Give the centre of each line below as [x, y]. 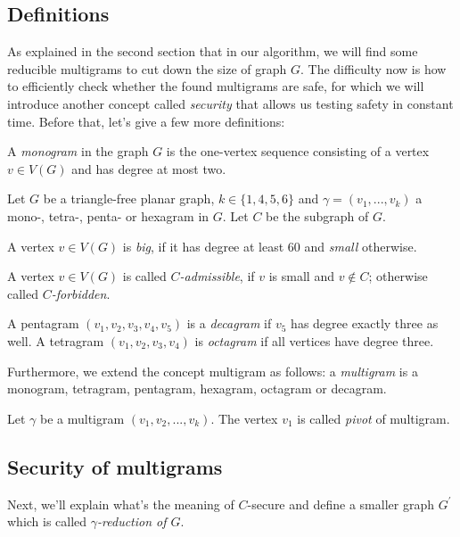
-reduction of [132, 521]
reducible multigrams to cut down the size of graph [147, 68]
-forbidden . [81, 293]
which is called [47, 521]
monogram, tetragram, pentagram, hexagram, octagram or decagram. [197, 388]
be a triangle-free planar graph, [129, 198]
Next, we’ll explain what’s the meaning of [121, 504]
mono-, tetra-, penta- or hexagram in [108, 215]
